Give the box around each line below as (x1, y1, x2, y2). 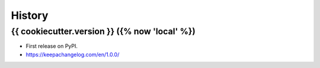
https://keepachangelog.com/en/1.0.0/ (25, 51, 120, 58)
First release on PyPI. (25, 43, 78, 50)
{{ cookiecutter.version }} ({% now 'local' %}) (11, 26, 196, 37)
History (11, 9, 49, 22)
